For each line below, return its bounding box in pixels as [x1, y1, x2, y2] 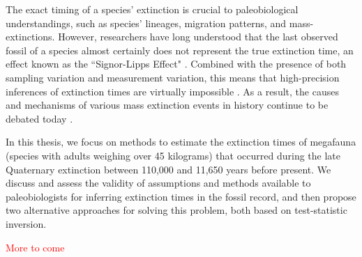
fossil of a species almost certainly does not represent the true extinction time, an [6, 42, 354, 57]
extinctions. [6, 29, 55, 44]
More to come [6, 240, 65, 254]
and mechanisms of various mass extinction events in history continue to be [6, 98, 329, 112]
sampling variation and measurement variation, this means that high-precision [6, 70, 340, 84]
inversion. [6, 216, 47, 231]
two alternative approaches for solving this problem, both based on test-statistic [6, 203, 347, 217]
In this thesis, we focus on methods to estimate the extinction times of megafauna [6, 134, 356, 149]
